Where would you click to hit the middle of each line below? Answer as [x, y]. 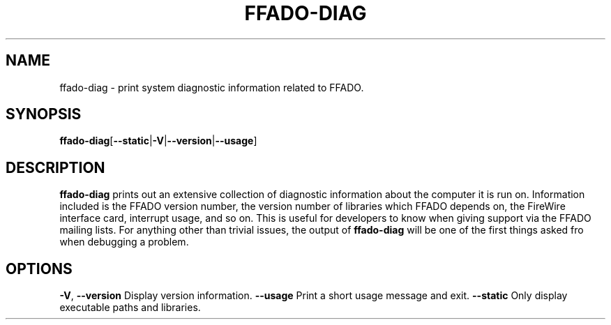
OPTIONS [39, 269]
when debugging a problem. [124, 242]
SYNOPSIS [44, 114]
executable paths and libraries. [130, 308]
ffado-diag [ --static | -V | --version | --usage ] [158, 141]
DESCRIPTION [55, 167]
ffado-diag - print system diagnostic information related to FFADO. [212, 87]
